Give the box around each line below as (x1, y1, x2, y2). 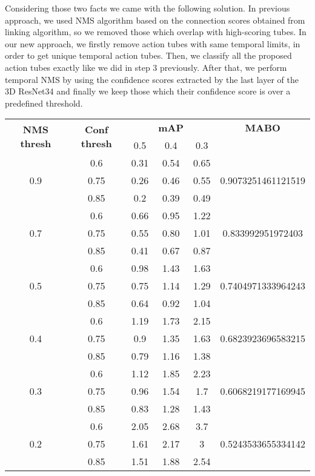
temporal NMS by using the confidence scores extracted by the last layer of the (5, 73, 299, 85)
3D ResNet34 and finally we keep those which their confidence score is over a (5, 85, 291, 98)
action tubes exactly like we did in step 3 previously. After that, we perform (5, 61, 287, 73)
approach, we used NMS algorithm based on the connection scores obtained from (5, 13, 305, 26)
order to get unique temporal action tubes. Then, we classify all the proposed (5, 49, 292, 62)
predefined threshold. (5, 96, 83, 109)
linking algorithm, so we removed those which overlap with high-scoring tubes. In (5, 25, 307, 38)
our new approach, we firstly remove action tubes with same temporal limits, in (5, 37, 300, 50)
